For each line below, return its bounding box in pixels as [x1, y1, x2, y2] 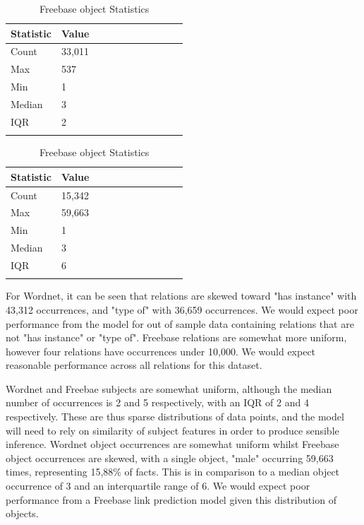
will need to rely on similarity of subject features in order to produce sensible [6, 423, 339, 437]
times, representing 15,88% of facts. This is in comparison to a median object [6, 464, 340, 479]
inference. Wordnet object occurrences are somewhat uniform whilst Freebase [6, 437, 339, 452]
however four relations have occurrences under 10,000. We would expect [6, 343, 316, 358]
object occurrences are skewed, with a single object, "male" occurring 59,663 [6, 450, 334, 465]
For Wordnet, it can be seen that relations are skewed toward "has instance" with [6, 288, 357, 303]
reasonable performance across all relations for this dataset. [6, 358, 262, 372]
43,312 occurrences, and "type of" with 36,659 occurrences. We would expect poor [6, 302, 358, 317]
